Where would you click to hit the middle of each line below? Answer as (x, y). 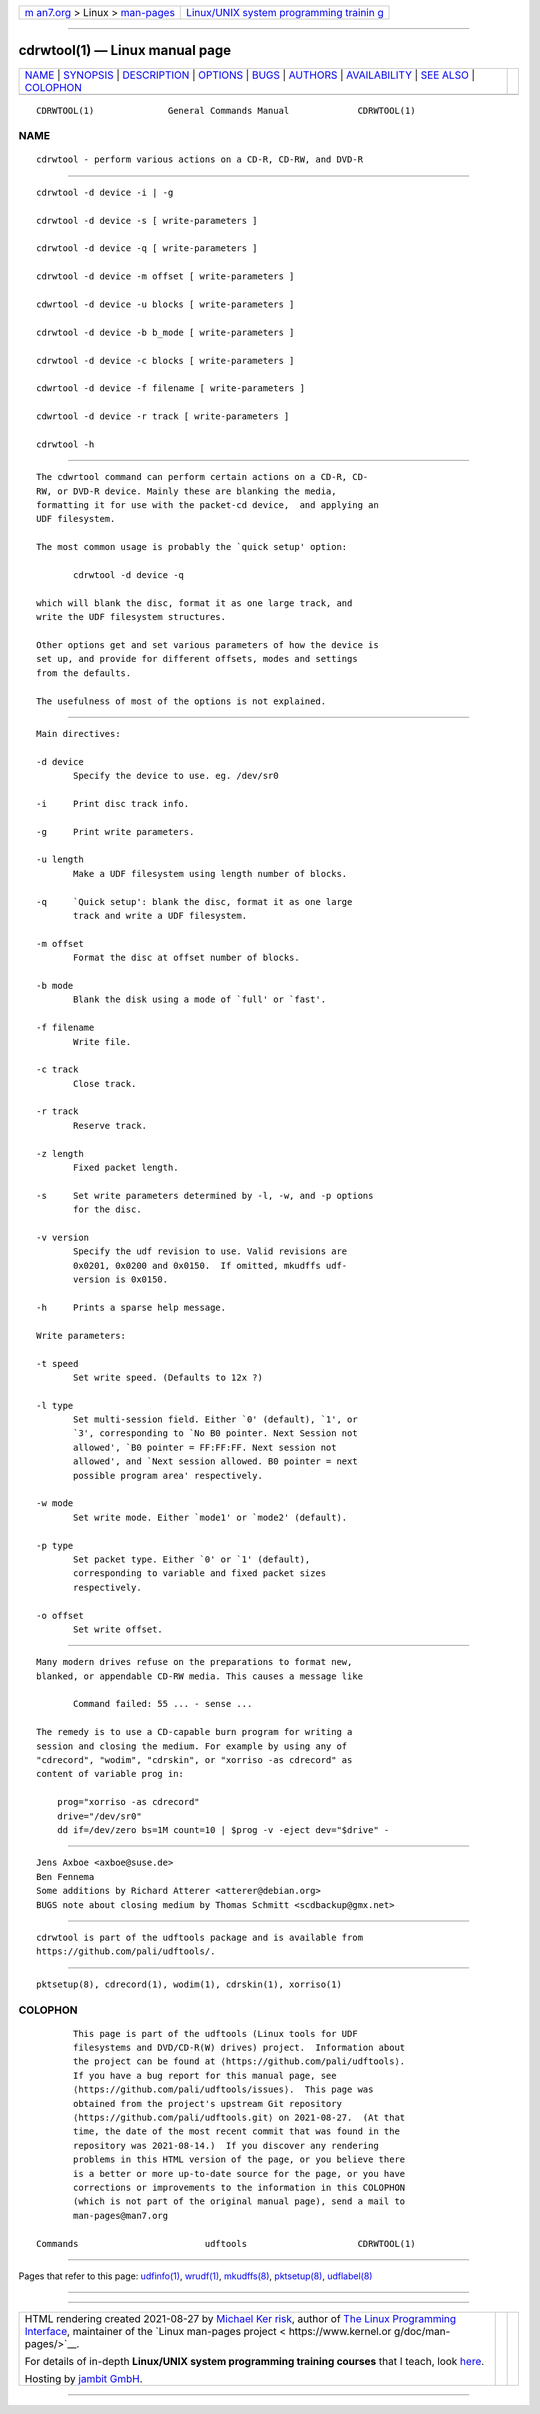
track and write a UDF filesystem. (160, 915)
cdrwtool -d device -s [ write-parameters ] (147, 220)
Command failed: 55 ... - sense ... (163, 1704)
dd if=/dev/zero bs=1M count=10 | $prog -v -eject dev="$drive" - (223, 1830)
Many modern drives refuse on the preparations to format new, (194, 1662)
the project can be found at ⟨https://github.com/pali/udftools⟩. (239, 2061)
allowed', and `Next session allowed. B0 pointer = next (216, 1461)
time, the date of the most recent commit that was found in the (236, 2131)
